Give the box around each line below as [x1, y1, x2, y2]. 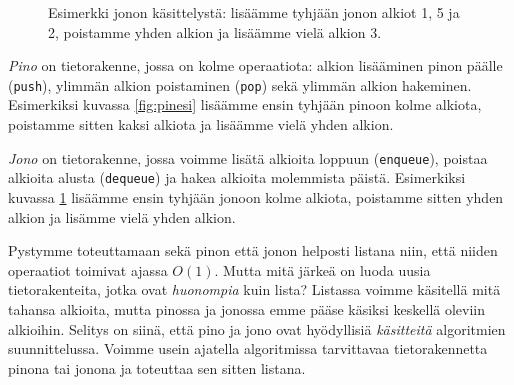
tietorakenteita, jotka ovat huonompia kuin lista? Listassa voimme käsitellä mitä [8, 279, 501, 300]
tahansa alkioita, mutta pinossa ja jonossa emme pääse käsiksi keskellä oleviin [8, 298, 486, 319]
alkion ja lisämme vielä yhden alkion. [8, 206, 236, 227]
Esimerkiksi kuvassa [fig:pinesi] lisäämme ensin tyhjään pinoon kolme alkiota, [8, 94, 482, 115]
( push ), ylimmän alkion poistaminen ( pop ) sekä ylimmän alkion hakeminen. [8, 74, 472, 95]
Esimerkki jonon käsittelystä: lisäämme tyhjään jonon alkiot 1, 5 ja [48, 2, 460, 22]
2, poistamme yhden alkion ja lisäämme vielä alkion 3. [48, 21, 382, 42]
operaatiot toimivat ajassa [8, 259, 168, 280]
